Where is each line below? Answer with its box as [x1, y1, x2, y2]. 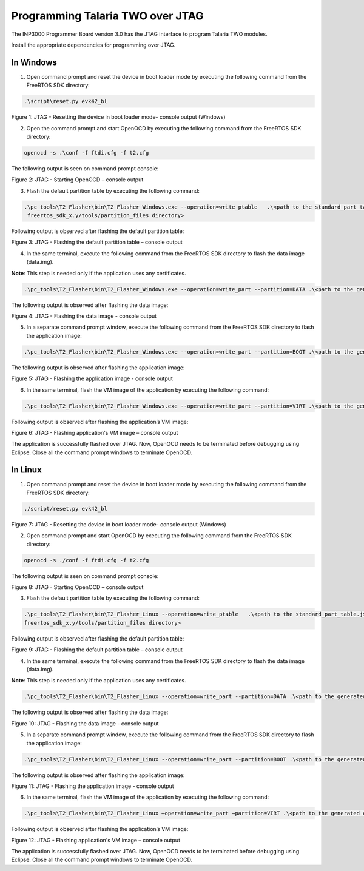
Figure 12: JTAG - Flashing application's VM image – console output [11, 836, 180, 844]
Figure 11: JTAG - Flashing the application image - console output [11, 782, 174, 790]
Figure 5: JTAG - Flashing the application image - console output [11, 375, 173, 382]
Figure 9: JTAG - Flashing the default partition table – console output [11, 646, 183, 653]
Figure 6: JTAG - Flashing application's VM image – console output [11, 429, 178, 436]
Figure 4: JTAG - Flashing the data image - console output [11, 312, 157, 320]
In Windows [11, 57, 57, 67]
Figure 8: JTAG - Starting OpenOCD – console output [11, 583, 144, 591]
